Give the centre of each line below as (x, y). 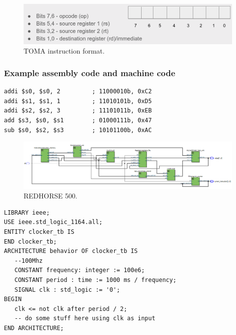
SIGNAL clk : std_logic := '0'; (67, 290)
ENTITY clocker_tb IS (39, 232)
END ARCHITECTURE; (34, 328)
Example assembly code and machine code (90, 72)
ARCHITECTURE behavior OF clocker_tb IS (71, 251)
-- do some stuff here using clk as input (85, 319)
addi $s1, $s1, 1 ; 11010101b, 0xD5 (78, 101)
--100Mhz (29, 261)
